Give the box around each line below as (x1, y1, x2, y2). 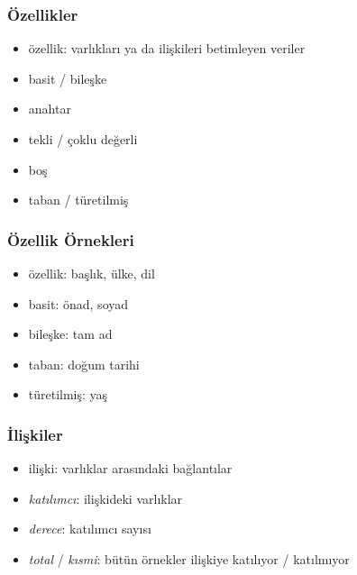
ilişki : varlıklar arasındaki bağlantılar (28, 459, 233, 478)
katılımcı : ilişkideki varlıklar (28, 488, 183, 507)
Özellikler (7, 3, 78, 25)
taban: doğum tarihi (28, 354, 140, 373)
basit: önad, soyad (28, 294, 129, 313)
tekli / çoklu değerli (28, 130, 138, 148)
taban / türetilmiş (28, 190, 129, 209)
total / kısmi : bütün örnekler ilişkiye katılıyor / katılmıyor (28, 549, 350, 568)
